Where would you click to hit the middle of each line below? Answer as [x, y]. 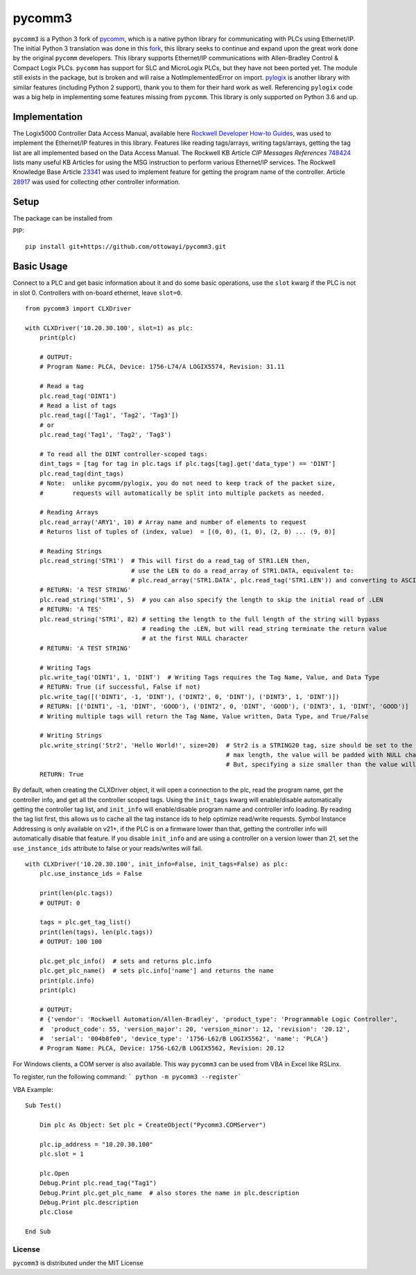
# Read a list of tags [78, 406]
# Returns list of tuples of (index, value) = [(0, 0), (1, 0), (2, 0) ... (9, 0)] [188, 532]
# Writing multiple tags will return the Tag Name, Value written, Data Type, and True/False [204, 716]
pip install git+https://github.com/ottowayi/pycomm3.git [126, 247]
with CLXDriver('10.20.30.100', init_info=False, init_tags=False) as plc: [157, 864]
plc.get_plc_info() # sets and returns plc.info [125, 961]
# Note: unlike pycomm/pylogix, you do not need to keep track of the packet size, [188, 483]
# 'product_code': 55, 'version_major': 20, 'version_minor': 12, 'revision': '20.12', [195, 1029]
